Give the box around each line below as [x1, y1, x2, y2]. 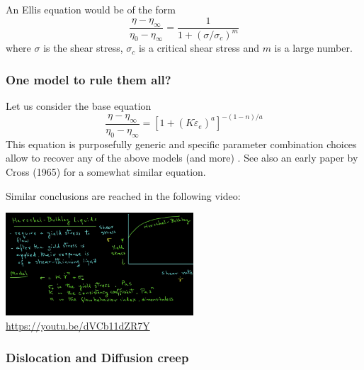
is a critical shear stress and [138, 40, 259, 55]
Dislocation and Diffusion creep [6, 348, 189, 366]
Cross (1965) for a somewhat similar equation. [6, 164, 206, 179]
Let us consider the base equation [6, 99, 152, 113]
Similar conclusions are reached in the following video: [6, 188, 241, 203]
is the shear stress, [43, 40, 123, 55]
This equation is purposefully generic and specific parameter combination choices [6, 136, 357, 151]
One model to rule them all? [6, 70, 171, 88]
